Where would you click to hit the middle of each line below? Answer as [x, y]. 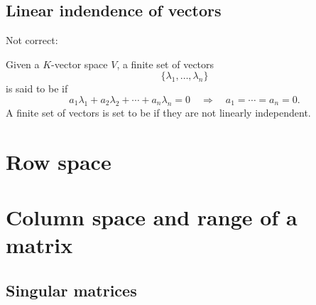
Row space [59, 161]
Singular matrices [71, 290]
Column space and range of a [152, 216]
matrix [39, 245]
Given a [23, 64]
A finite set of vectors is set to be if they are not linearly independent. [158, 112]
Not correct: [32, 40]
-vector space [80, 64]
